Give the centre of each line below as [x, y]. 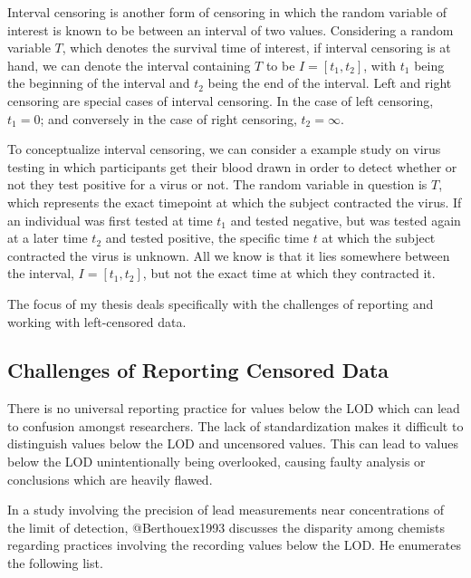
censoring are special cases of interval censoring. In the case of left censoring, [221, 100]
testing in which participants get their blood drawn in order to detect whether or [232, 166]
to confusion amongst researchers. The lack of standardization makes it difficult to [235, 425]
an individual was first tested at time [110, 220]
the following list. [55, 563]
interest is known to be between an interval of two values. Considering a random [231, 29]
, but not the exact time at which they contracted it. [289, 273]
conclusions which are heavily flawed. [110, 479]
